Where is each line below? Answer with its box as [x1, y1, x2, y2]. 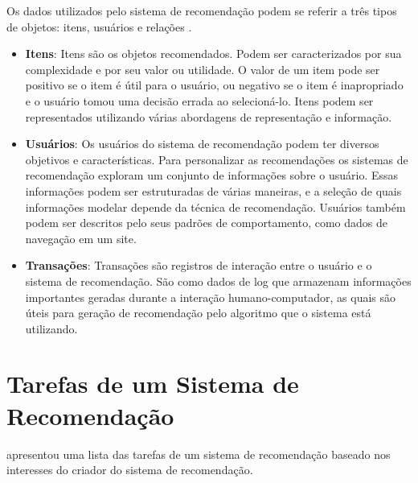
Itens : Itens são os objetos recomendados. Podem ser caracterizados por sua [25, 45, 402, 62]
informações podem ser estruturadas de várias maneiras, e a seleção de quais [25, 182, 402, 199]
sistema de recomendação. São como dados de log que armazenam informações [25, 272, 412, 289]
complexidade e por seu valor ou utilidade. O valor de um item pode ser [25, 60, 380, 77]
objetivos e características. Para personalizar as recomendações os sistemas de [25, 151, 408, 167]
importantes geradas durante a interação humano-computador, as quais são [25, 288, 396, 305]
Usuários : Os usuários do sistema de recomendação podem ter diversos [25, 135, 379, 152]
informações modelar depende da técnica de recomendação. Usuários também [25, 198, 406, 215]
